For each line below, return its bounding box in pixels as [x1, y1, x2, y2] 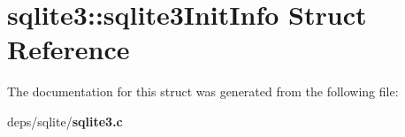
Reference [7, 31, 130, 67]
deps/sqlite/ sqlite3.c [7, 111, 123, 130]
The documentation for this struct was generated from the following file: [7, 82, 399, 101]
